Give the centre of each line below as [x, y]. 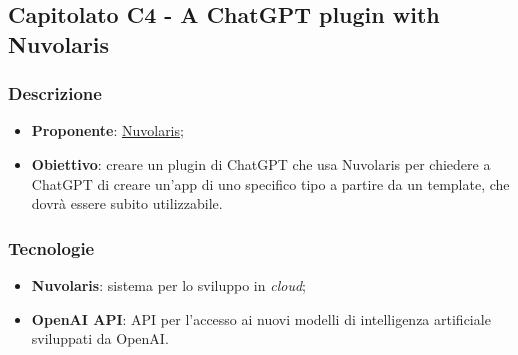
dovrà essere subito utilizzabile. [127, 203]
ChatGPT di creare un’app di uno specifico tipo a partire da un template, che [270, 183]
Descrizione [55, 93]
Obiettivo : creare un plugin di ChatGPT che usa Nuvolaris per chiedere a [261, 163]
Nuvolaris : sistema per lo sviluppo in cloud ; [168, 284]
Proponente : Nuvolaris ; [107, 130]
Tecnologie [51, 247]
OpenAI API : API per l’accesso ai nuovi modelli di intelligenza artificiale [261, 318]
